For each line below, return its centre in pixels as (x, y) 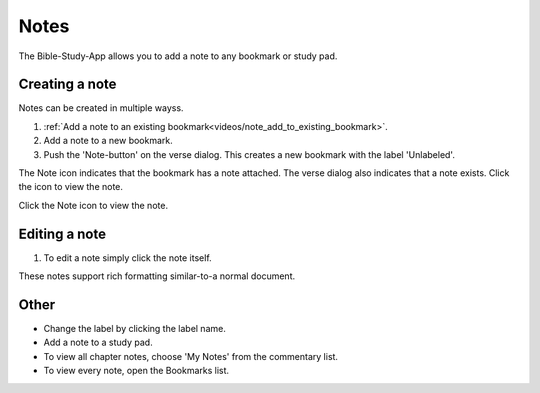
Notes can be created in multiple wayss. (101, 108)
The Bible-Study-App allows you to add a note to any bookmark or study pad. (178, 56)
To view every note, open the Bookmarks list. (136, 371)
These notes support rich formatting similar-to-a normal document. (156, 276)
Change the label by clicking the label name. (135, 328)
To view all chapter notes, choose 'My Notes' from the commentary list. (191, 356)
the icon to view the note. (71, 187)
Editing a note (62, 233)
